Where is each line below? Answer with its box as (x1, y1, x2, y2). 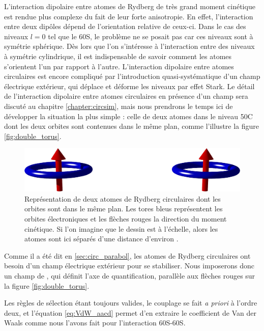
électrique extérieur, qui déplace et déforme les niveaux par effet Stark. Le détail (4, 80, 255, 91)
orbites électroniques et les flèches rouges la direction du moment (24, 213, 227, 224)
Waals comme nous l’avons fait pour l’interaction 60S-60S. (4, 317, 186, 328)
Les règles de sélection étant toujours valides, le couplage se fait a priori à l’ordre (4, 297, 257, 308)
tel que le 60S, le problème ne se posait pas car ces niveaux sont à (48, 31, 253, 41)
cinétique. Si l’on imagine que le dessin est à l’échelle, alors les (24, 223, 218, 234)
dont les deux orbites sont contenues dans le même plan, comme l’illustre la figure (4, 121, 259, 131)
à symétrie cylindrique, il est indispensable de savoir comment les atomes (4, 50, 232, 61)
